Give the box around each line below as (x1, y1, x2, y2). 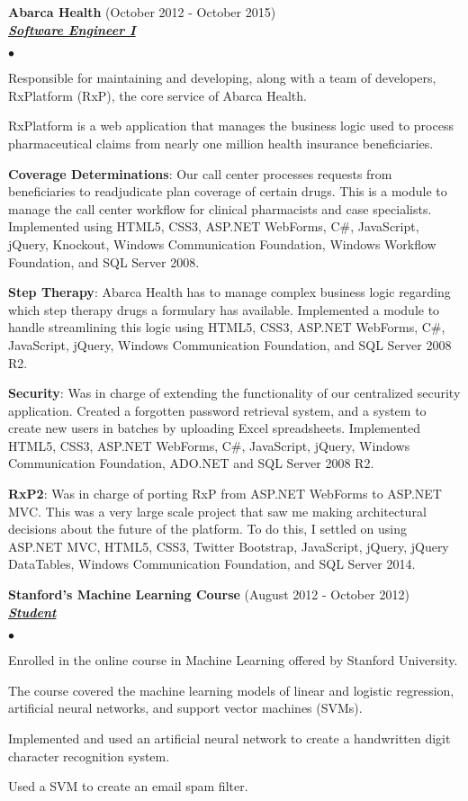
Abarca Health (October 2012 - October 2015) (8, 3, 276, 21)
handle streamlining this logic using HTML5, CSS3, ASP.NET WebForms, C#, (8, 318, 445, 337)
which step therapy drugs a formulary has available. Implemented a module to (8, 300, 440, 319)
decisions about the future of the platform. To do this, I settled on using (8, 519, 408, 538)
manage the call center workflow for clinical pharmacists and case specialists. (8, 199, 432, 218)
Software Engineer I (8, 20, 136, 39)
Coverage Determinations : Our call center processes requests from (8, 164, 392, 183)
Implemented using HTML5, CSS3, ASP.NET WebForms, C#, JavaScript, (8, 217, 419, 236)
